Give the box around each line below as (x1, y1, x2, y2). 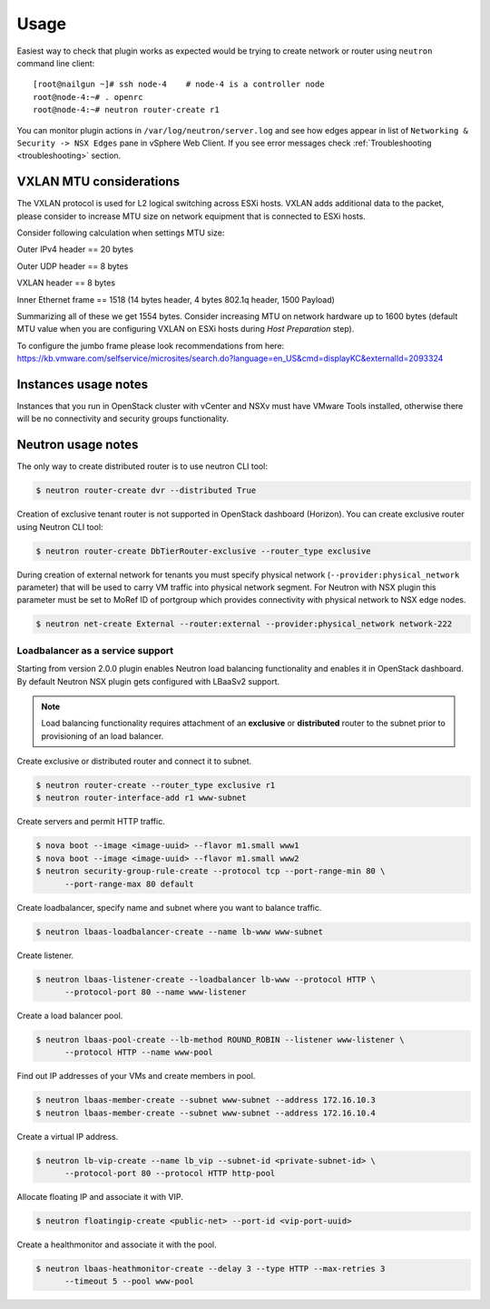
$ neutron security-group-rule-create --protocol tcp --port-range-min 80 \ (35, 866, 386, 876)
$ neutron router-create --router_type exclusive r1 (35, 780, 276, 791)
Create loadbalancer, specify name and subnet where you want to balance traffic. (16, 902, 322, 913)
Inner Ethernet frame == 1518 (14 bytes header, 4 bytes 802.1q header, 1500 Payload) (16, 294, 336, 305)
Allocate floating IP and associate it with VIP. (16, 1191, 183, 1202)
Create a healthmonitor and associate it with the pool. (16, 1239, 217, 1250)
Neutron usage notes (16, 437, 139, 453)
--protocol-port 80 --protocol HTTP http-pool (64, 1168, 276, 1178)
